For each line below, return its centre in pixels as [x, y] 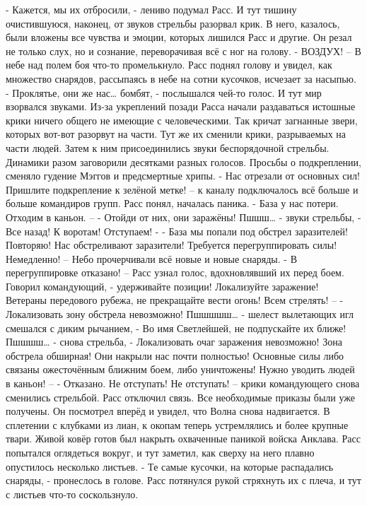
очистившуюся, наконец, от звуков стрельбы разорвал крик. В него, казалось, [173, 23]
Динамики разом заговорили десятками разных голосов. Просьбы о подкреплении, [183, 161]
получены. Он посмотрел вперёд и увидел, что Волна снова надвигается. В [168, 411]
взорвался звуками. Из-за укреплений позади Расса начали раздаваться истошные [181, 106]
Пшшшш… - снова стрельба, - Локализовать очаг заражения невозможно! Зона [174, 342]
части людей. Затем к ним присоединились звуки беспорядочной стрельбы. [168, 147]
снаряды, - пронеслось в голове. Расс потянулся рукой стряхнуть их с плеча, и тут [183, 480]
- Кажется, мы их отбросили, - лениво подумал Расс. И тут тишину [151, 9]
